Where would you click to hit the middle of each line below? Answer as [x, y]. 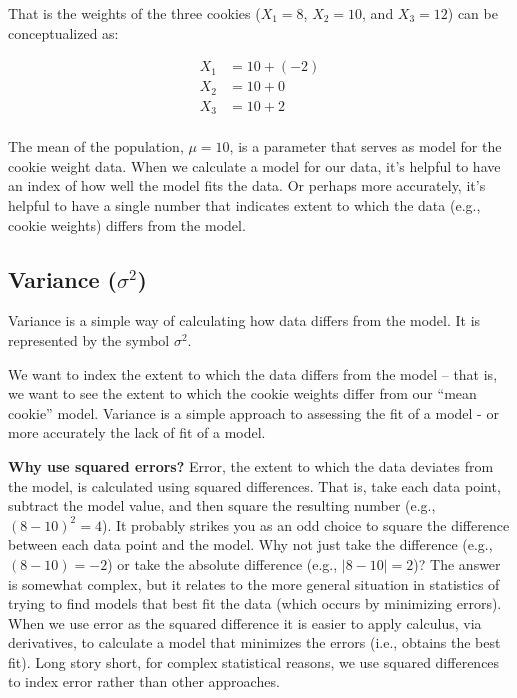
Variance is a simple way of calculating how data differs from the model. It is [244, 320]
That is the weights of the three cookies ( [134, 13]
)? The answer [457, 563]
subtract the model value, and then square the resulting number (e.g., [222, 505]
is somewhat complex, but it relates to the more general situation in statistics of [254, 583]
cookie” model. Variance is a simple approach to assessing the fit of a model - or [253, 412]
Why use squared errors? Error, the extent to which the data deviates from [251, 465]
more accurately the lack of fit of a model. [137, 432]
